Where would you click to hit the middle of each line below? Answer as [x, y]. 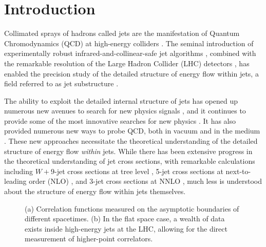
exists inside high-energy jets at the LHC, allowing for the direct [126, 228]
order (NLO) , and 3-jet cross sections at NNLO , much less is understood [146, 181]
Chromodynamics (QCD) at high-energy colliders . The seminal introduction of [129, 43]
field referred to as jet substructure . [61, 83]
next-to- [238, 171]
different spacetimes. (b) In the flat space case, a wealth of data [125, 218]
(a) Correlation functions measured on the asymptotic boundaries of [132, 208]
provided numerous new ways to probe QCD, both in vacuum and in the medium [132, 131]
